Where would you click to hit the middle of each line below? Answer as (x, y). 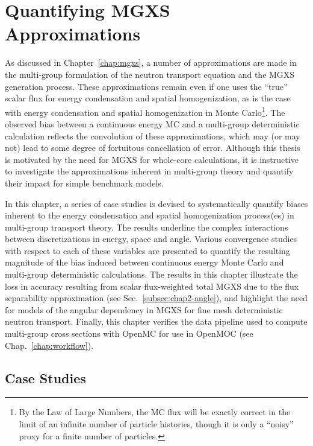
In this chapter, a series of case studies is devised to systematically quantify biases (156, 203)
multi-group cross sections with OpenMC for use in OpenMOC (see (129, 333)
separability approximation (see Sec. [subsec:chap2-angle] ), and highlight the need (156, 298)
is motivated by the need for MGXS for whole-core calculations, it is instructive (152, 159)
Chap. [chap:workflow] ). (49, 345)
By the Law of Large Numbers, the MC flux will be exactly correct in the (155, 412)
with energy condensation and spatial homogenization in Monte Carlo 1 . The (145, 111)
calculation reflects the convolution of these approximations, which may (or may (153, 135)
